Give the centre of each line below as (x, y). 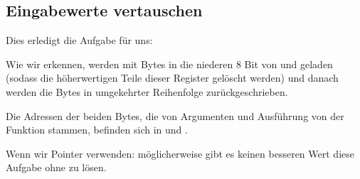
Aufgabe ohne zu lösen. (56, 167)
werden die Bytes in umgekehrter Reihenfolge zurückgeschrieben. (147, 91)
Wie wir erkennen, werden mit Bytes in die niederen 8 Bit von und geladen (169, 64)
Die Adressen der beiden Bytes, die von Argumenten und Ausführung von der (175, 115)
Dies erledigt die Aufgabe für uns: (79, 40)
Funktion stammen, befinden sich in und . (97, 130)
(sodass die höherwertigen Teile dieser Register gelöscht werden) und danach (172, 78)
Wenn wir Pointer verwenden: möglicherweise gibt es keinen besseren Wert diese (180, 153)
